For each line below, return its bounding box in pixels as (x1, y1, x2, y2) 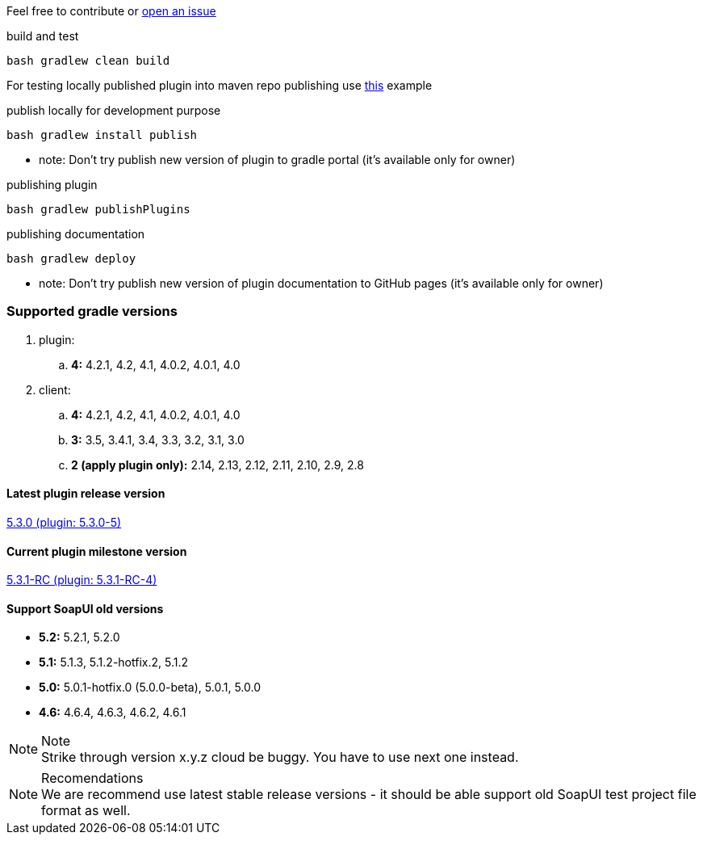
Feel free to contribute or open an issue (6, 4, 216, 18)
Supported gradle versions (6, 303, 178, 320)
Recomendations (41, 770, 144, 787)
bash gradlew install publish (6, 128, 198, 141)
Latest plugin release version (6, 486, 165, 501)
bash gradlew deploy (6, 252, 136, 265)
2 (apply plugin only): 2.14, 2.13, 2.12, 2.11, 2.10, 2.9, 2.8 (71, 457, 364, 472)
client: (39, 382, 71, 397)
